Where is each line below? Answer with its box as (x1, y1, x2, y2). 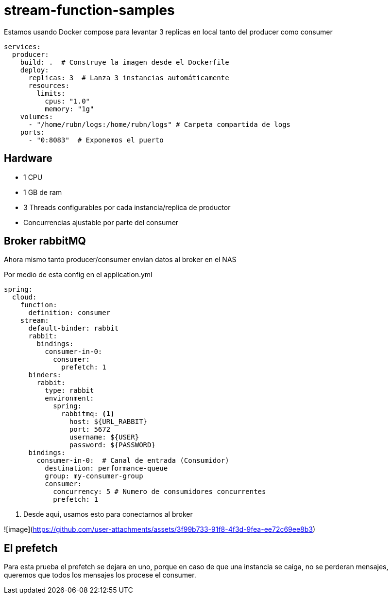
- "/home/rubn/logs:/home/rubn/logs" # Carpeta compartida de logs (28, 120, 291, 128)
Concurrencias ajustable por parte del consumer (23, 218, 179, 227)
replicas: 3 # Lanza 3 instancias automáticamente (28, 73, 229, 82)
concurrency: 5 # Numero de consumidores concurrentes (53, 488, 266, 496)
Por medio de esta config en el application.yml (4, 270, 153, 279)
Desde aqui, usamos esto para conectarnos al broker (23, 510, 193, 519)
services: (4, 42, 41, 51)
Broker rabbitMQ (4, 235, 86, 247)
